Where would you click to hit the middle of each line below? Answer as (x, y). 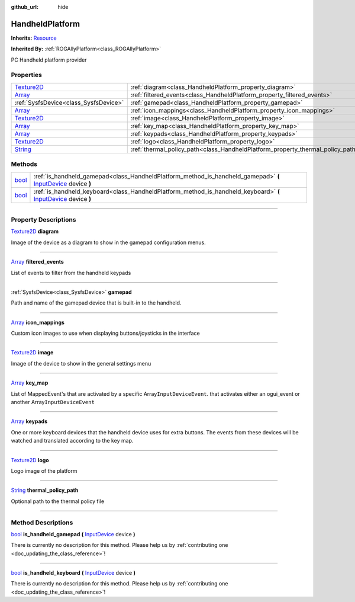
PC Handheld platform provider (49, 60)
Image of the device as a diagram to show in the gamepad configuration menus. (109, 242)
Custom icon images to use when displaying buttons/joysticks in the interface (106, 333)
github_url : (25, 7)
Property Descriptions (43, 219)
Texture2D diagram (35, 232)
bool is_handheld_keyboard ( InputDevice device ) (73, 573)
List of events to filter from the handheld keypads (71, 273)
